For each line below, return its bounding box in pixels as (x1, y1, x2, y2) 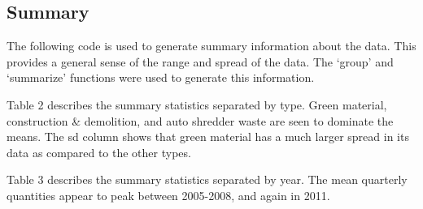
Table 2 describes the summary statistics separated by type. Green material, (7, 96, 387, 113)
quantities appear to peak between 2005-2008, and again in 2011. (7, 186, 330, 203)
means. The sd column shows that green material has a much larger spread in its (7, 128, 409, 145)
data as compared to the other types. (7, 143, 191, 160)
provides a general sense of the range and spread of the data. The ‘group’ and (7, 53, 394, 70)
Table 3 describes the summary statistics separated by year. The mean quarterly (7, 171, 408, 188)
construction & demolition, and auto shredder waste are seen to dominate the (7, 112, 394, 129)
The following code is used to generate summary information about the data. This (7, 37, 416, 54)
